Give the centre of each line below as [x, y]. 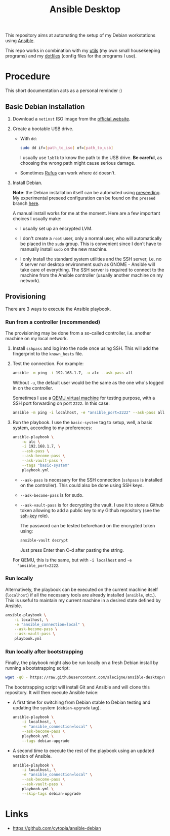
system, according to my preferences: [52, 428]
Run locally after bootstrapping [44, 652]
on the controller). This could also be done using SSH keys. [82, 485]
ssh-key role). [35, 516]
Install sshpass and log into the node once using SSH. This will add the [86, 348]
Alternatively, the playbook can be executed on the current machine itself [82, 589]
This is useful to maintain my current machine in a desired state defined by [83, 600]
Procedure [28, 77]
